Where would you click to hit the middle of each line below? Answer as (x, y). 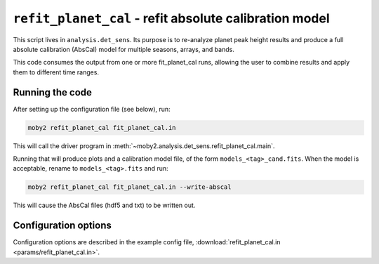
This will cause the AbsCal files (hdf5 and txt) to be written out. (104, 205)
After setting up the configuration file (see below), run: (92, 109)
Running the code (53, 92)
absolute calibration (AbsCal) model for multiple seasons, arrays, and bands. (124, 49)
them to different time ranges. (56, 72)
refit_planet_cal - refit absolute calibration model (171, 18)
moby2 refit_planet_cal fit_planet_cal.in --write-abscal (129, 187)
